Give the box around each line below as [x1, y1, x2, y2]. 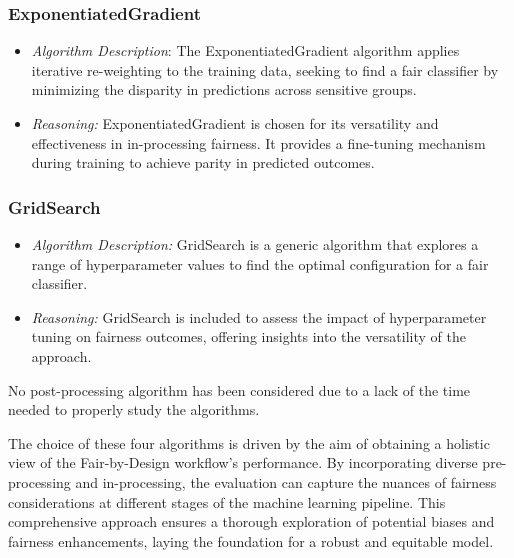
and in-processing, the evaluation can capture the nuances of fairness [75, 471, 497, 492]
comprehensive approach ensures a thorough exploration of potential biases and [8, 511, 495, 532]
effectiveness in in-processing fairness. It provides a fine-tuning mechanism [31, 132, 486, 153]
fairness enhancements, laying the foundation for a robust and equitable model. [8, 530, 494, 551]
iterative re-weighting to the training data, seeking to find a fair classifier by [31, 59, 499, 80]
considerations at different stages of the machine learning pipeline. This [8, 491, 446, 512]
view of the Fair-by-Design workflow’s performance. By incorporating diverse [8, 452, 478, 473]
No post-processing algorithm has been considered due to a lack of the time [8, 379, 471, 400]
